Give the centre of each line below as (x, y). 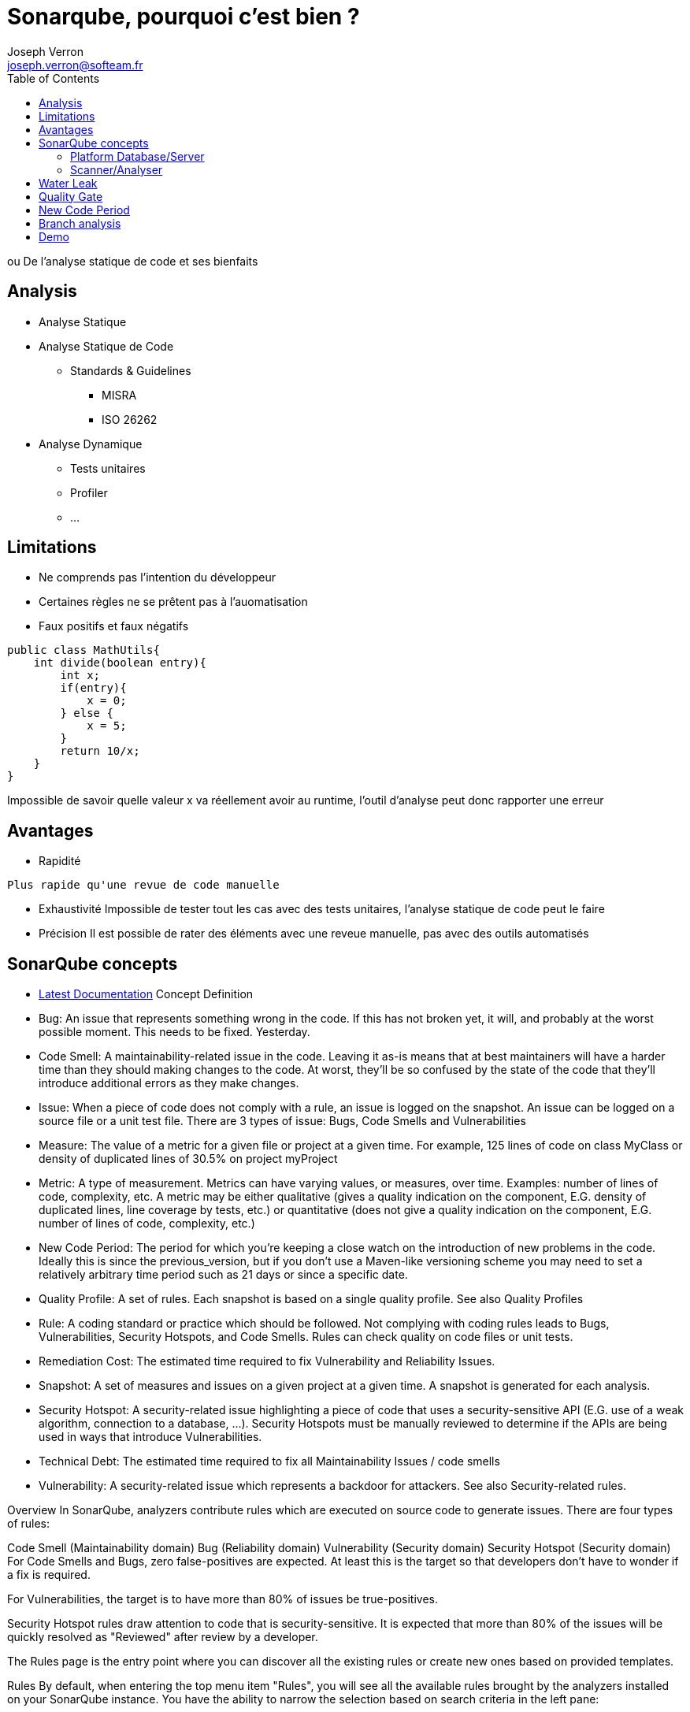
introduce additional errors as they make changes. (169, 1083)
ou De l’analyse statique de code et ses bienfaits (133, 261)
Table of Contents (54, 78)
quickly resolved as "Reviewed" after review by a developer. (163, 1637)
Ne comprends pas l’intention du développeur (157, 577)
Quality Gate (71, 196)
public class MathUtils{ (83, 650)
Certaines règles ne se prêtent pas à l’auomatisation (173, 602)
